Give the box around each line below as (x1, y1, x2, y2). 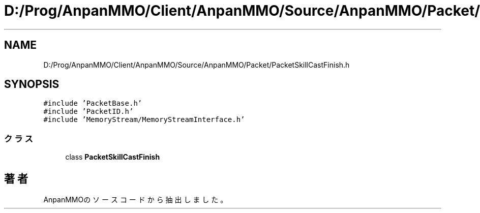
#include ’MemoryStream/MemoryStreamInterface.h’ (43, 115, 245, 124)
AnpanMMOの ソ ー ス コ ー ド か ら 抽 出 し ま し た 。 (43, 195, 228, 204)
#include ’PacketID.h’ (43, 107, 134, 116)
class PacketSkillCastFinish (65, 153, 160, 162)
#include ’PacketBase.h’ (43, 99, 142, 108)
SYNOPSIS (4, 78, 59, 91)
